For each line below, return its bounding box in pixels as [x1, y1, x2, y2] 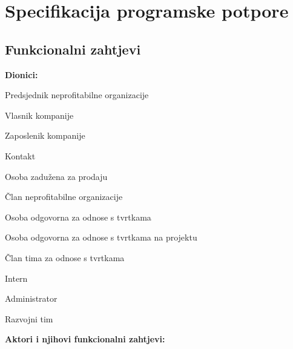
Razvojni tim [5, 312, 53, 325]
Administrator [5, 292, 58, 305]
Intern [5, 271, 28, 284]
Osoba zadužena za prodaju [5, 170, 108, 182]
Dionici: [5, 68, 38, 81]
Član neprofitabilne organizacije [5, 190, 123, 203]
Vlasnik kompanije [5, 108, 74, 121]
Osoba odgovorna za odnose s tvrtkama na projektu [5, 231, 197, 244]
